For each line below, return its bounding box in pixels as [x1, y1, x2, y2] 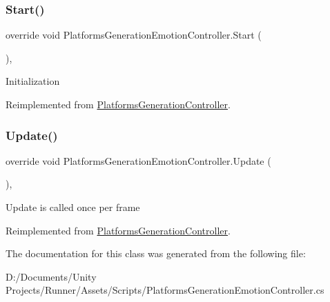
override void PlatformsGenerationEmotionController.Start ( [6, 28, 262, 42]
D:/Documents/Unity [6, 269, 97, 283]
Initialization [6, 74, 60, 88]
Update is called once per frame [6, 200, 140, 214]
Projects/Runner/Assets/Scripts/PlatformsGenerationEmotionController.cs [6, 283, 324, 297]
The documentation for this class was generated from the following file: [6, 246, 306, 261]
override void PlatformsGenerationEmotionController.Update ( [6, 153, 271, 168]
